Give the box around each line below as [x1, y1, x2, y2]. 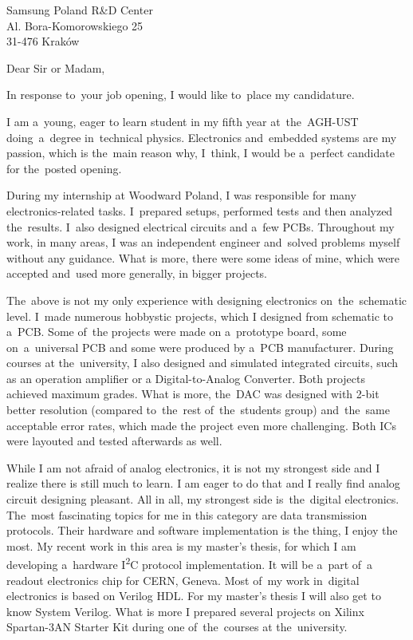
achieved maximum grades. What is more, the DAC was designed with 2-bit [6, 385, 380, 402]
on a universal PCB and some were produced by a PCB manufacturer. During [6, 338, 394, 355]
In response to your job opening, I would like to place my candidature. [6, 86, 355, 103]
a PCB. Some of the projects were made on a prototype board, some [6, 323, 347, 340]
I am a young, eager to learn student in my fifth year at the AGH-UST [6, 113, 359, 129]
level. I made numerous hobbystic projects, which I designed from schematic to [6, 307, 394, 324]
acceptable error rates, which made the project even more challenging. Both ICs [6, 417, 396, 433]
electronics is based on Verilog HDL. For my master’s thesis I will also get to [6, 587, 381, 604]
